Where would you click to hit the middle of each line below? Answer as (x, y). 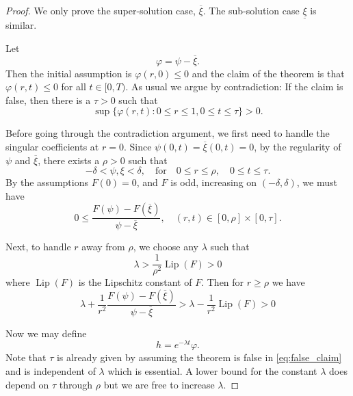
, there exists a (69, 160)
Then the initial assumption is (69, 73)
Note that (26, 357)
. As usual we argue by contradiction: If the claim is (234, 87)
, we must (317, 182)
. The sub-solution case (251, 10)
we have (288, 282)
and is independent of (51, 371)
